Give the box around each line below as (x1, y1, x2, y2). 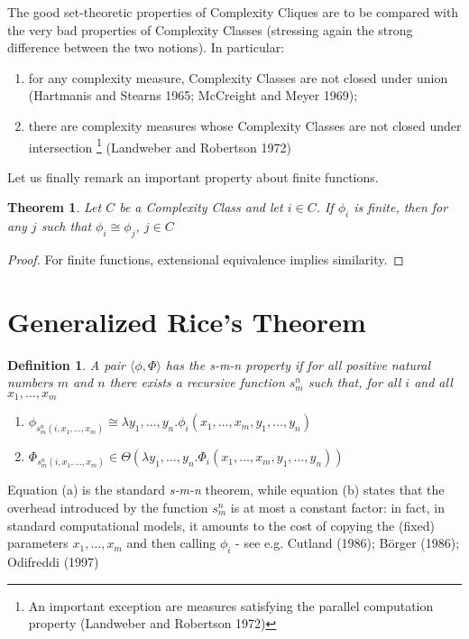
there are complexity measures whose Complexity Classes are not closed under (28, 116, 462, 134)
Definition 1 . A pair (7, 355, 125, 374)
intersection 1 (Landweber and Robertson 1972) (28, 134, 291, 156)
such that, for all (308, 373, 401, 392)
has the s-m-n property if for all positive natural (165, 355, 430, 374)
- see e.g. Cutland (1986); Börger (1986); (235, 533, 460, 552)
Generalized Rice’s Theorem (7, 302, 366, 339)
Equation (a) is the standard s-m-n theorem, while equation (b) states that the (7, 480, 445, 499)
